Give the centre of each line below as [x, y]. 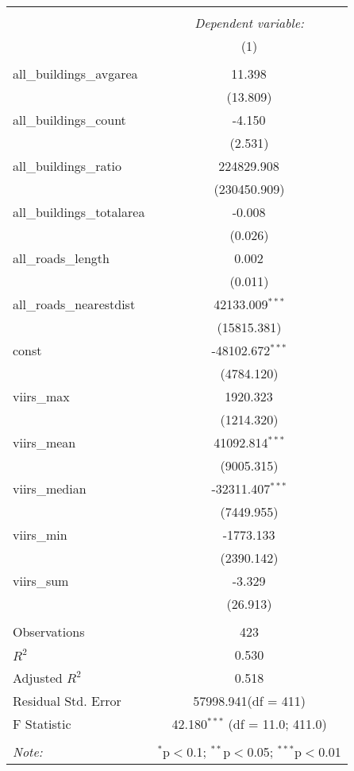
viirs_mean [44, 442]
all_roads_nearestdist [74, 304]
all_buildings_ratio [67, 166]
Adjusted [38, 678]
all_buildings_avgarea [75, 74]
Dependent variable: [249, 23]
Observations [49, 632]
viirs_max [41, 396]
